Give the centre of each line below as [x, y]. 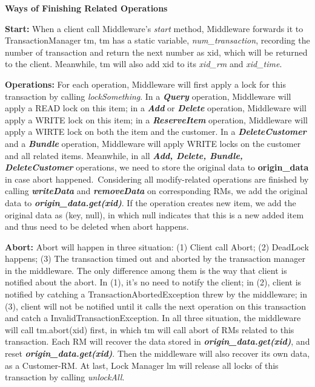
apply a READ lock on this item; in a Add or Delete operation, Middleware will [156, 108]
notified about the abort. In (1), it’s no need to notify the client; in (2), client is [153, 282]
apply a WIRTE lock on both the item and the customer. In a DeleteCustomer [156, 132]
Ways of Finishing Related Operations [86, 8]
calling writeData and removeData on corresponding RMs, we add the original [156, 191]
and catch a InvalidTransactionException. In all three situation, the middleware [153, 318]
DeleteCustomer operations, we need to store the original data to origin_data [157, 167]
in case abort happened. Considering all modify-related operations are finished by [157, 179]
